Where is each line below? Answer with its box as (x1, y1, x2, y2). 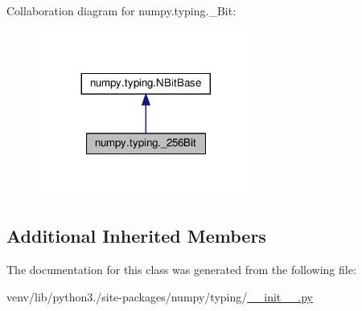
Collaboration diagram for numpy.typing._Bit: (6, 2, 237, 18)
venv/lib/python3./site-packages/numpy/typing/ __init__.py (6, 288, 313, 305)
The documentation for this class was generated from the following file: (6, 261, 356, 278)
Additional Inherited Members (6, 223, 266, 248)
